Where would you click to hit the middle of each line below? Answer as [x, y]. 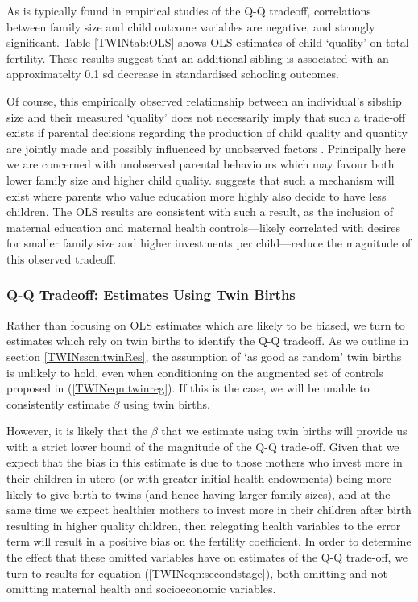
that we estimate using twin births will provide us [284, 431]
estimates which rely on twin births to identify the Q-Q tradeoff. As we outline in [208, 340]
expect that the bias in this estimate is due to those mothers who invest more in [205, 462]
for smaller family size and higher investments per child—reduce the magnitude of [209, 243]
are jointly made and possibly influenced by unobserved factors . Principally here [206, 148]
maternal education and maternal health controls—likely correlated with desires [203, 227]
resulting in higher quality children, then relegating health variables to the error [204, 525]
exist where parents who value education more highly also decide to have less [197, 195]
